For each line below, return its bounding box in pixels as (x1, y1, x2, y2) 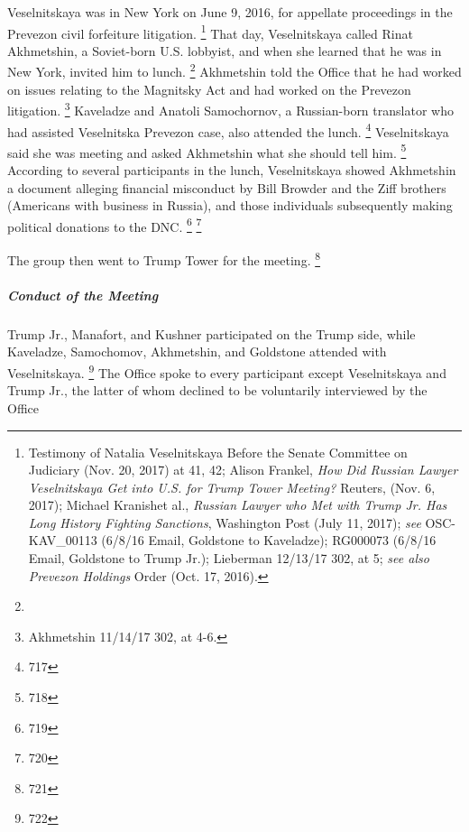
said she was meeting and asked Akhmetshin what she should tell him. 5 (7, 140, 407, 162)
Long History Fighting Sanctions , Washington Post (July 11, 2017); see (28, 513, 421, 532)
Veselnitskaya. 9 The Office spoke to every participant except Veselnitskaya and (7, 361, 446, 382)
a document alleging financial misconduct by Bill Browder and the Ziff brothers (7, 178, 446, 197)
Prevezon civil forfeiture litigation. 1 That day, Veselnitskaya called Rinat (7, 21, 413, 42)
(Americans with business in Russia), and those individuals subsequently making (7, 196, 453, 215)
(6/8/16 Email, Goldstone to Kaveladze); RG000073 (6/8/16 (101, 531, 437, 550)
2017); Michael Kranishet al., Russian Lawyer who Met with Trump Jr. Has (28, 495, 447, 514)
